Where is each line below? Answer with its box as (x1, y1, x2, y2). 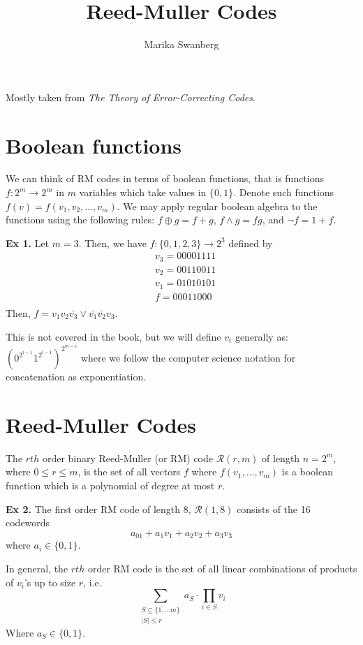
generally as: (235, 329, 288, 343)
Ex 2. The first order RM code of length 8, (6, 501, 191, 516)
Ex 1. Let (6, 235, 50, 250)
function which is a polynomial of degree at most (6, 478, 215, 493)
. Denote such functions (233, 185, 334, 200)
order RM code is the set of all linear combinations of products (87, 561, 357, 575)
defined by (228, 235, 273, 250)
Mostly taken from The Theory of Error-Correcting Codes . (6, 89, 255, 104)
